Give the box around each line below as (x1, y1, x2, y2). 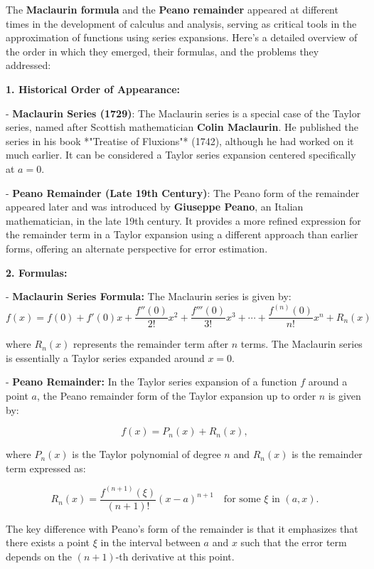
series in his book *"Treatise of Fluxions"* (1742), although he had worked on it (6, 133, 354, 148)
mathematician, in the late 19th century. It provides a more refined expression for (6, 213, 361, 228)
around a (308, 374, 348, 389)
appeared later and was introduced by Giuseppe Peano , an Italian (6, 199, 304, 214)
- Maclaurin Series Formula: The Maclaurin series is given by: (6, 289, 292, 304)
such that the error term (240, 535, 347, 550)
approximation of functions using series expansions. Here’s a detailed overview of (6, 30, 358, 45)
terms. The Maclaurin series (240, 336, 363, 351)
